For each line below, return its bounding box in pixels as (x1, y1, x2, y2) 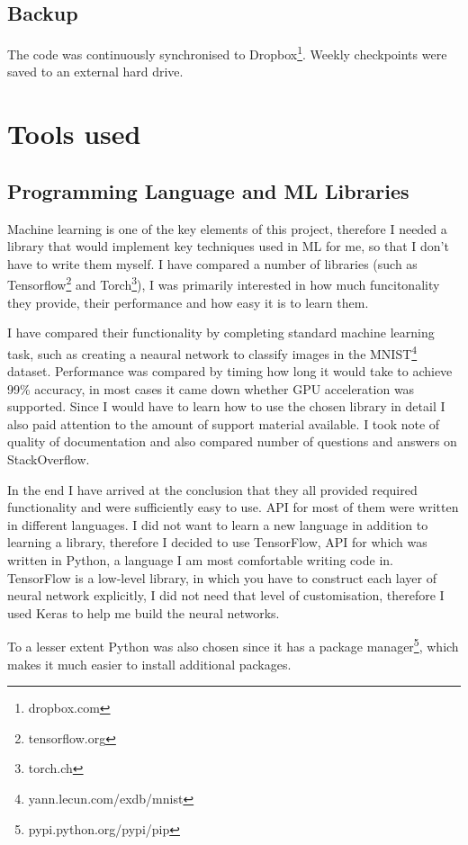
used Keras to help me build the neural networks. (7, 603, 280, 622)
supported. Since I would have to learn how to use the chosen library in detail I (7, 397, 445, 416)
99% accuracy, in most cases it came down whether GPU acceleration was (7, 379, 415, 398)
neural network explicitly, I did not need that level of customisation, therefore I (7, 586, 445, 605)
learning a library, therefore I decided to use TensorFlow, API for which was (7, 533, 427, 552)
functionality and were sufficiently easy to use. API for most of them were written (7, 498, 459, 517)
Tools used (7, 115, 141, 152)
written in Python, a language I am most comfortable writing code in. (7, 551, 393, 570)
